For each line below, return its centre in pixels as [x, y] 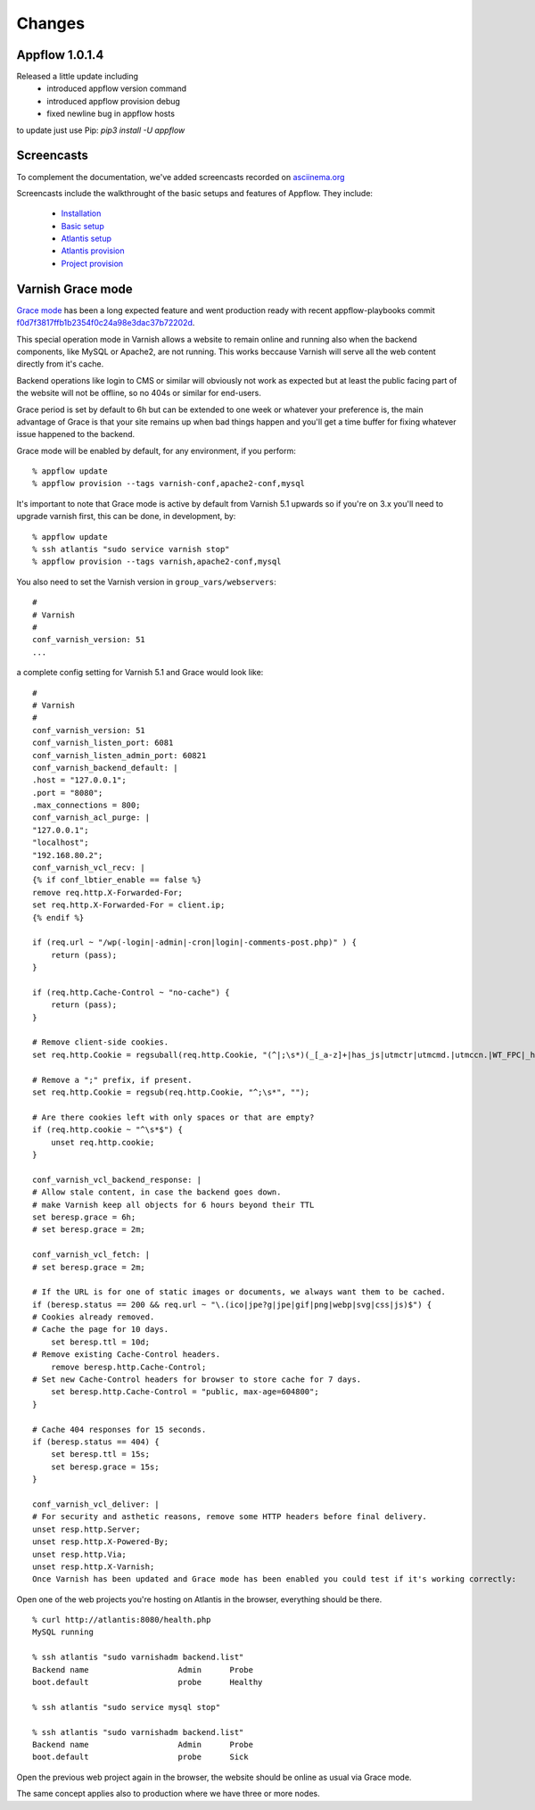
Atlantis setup [86, 239]
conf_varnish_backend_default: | [105, 768]
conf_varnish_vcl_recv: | [89, 868]
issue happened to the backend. [76, 434]
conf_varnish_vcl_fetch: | [91, 1255]
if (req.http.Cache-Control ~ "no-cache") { [132, 992]
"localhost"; [61, 843]
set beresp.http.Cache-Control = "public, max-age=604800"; [185, 1392]
